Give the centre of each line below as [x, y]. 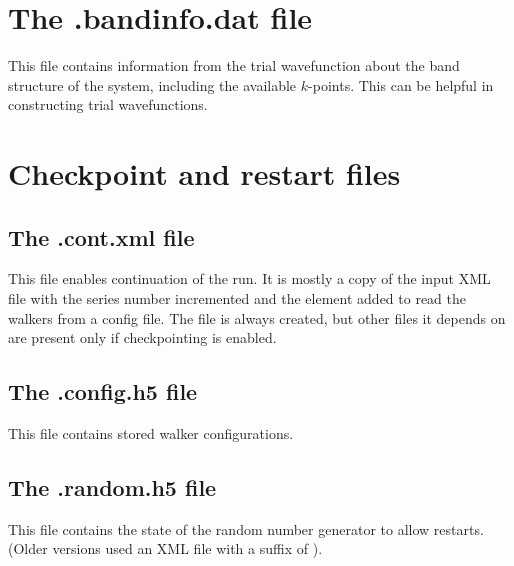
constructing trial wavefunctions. [108, 104]
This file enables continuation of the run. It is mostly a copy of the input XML [249, 278]
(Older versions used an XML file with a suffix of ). [165, 548]
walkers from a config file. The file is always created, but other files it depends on [257, 317]
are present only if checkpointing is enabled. [142, 337]
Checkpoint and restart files [204, 173]
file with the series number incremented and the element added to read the [237, 298]
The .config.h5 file [103, 391]
